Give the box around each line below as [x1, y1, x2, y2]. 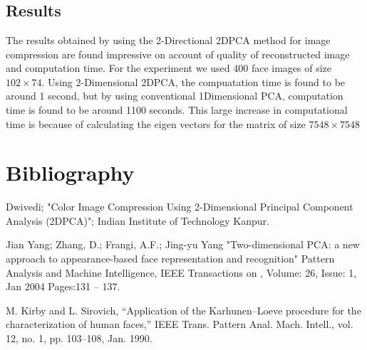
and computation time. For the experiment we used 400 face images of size [6, 60, 332, 75]
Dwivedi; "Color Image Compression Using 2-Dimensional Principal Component [6, 199, 353, 214]
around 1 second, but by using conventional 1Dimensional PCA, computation [6, 88, 343, 103]
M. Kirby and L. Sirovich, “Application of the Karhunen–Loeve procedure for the [6, 302, 361, 317]
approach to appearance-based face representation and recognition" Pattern [6, 251, 335, 266]
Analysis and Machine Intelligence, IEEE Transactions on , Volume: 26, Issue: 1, [6, 265, 357, 280]
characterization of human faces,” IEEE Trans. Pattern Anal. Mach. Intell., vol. [6, 317, 353, 332]
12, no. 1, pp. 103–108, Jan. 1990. [6, 331, 153, 346]
